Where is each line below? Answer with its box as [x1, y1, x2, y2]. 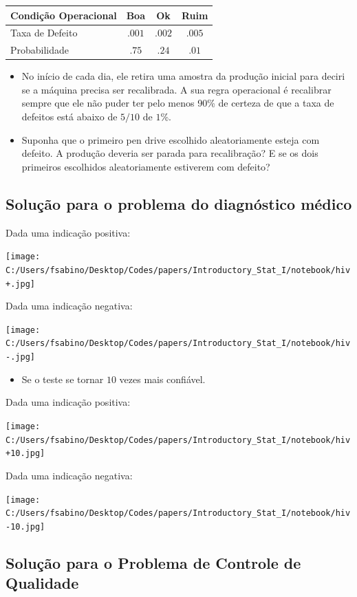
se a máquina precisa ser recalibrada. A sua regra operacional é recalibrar [21, 82, 332, 96]
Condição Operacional [10, 8, 117, 22]
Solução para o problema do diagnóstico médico [6, 193, 352, 214]
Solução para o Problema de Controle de [6, 552, 301, 573]
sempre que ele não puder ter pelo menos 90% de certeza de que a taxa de [21, 96, 334, 110]
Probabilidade [10, 43, 69, 57]
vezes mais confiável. [119, 371, 206, 386]
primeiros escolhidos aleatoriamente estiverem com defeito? [21, 159, 270, 173]
